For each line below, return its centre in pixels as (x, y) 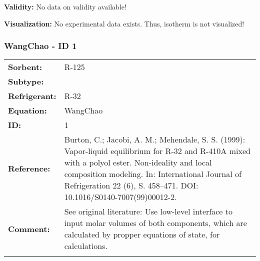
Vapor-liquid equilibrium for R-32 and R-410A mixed (157, 151)
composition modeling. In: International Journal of (153, 174)
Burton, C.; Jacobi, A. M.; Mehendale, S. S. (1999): (155, 139)
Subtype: (26, 81)
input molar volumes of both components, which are (155, 223)
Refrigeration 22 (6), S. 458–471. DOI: (131, 185)
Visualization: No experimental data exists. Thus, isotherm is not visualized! (124, 23)
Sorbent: (25, 67)
